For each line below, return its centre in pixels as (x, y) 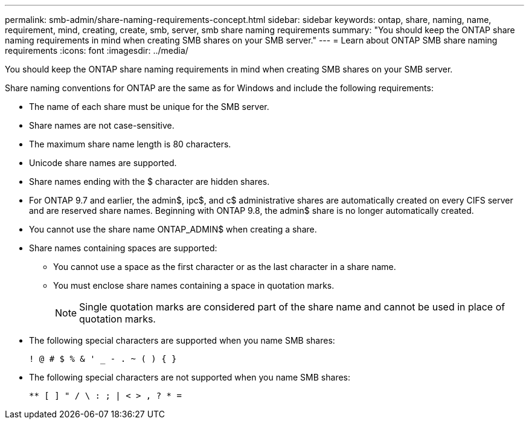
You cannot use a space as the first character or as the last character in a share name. (225, 267)
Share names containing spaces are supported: (123, 248)
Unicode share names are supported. (103, 163)
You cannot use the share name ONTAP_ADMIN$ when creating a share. (173, 229)
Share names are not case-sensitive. (102, 125)
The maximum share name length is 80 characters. (130, 144)
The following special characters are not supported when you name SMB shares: (190, 377)
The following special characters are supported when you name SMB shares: (182, 340)
